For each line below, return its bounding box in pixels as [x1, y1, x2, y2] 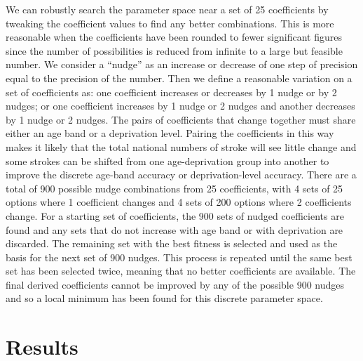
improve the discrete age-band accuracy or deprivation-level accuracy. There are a [6, 167, 357, 182]
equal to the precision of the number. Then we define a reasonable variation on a [6, 70, 352, 85]
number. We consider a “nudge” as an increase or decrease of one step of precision [6, 57, 358, 72]
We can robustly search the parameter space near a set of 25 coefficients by [6, 2, 329, 16]
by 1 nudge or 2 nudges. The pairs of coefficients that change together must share [6, 112, 356, 126]
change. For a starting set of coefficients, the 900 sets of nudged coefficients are [6, 208, 344, 223]
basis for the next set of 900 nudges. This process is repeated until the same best [6, 249, 352, 264]
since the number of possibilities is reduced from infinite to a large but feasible [6, 43, 343, 58]
